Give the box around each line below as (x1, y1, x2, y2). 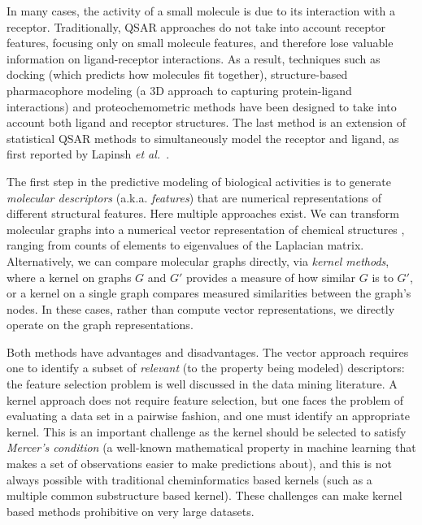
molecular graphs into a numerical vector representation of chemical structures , (7, 220, 405, 237)
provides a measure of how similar (186, 268, 356, 285)
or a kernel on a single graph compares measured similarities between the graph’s (7, 284, 411, 302)
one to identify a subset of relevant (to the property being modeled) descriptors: (7, 359, 405, 376)
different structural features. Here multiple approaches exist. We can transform (7, 205, 399, 222)
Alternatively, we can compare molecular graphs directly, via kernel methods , (7, 252, 389, 269)
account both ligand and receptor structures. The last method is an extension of (7, 114, 406, 131)
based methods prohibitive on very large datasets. (7, 502, 255, 519)
